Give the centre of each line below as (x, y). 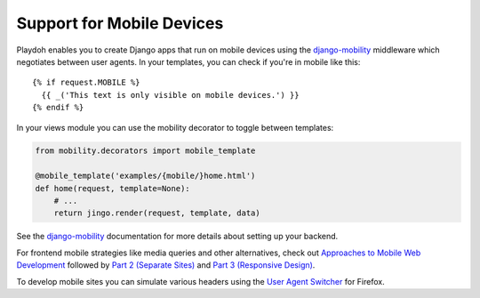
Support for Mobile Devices (120, 23)
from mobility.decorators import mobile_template (145, 151)
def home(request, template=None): (112, 188)
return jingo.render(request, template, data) (157, 213)
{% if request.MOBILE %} (86, 83)
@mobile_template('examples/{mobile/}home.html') (145, 176)
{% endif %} (58, 108)
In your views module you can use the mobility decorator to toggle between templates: (175, 127)
